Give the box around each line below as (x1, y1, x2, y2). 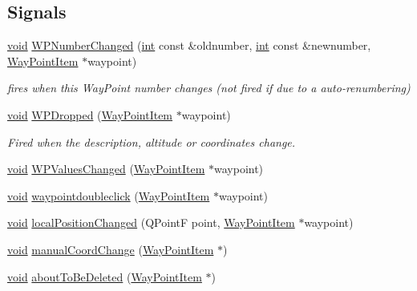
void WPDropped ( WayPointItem (7, 106, 173, 123)
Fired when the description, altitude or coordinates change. (7, 133, 296, 150)
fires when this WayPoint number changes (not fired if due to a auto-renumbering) (7, 79, 411, 96)
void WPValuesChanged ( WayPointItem (7, 160, 205, 177)
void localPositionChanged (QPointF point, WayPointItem (7, 214, 295, 231)
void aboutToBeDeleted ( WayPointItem (7, 268, 202, 285)
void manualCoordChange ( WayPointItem (7, 240, 214, 257)
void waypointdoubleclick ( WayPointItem (7, 187, 210, 204)
